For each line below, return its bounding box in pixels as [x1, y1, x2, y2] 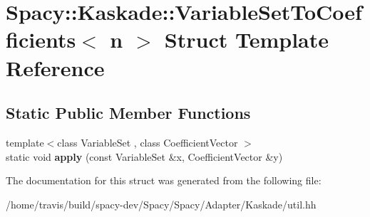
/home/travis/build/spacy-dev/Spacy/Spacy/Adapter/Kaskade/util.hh [6, 196, 317, 211]
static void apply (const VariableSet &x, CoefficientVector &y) [6, 149, 283, 164]
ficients [6, 25, 76, 54]
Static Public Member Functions [6, 102, 251, 124]
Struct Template [164, 25, 329, 54]
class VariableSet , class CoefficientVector [57, 134, 238, 149]
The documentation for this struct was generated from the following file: [6, 173, 322, 188]
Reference [6, 53, 105, 82]
